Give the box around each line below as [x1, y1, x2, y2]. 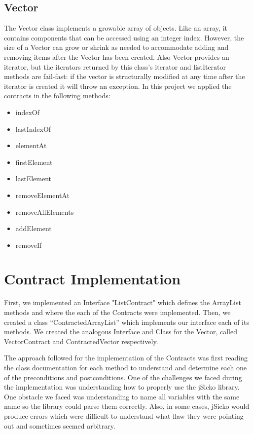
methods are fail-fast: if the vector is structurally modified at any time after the [4, 71, 245, 81]
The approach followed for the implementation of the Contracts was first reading [4, 353, 248, 363]
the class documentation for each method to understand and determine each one [4, 362, 247, 372]
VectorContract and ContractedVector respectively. [4, 336, 158, 346]
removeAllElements [15, 206, 74, 217]
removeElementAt [15, 190, 70, 200]
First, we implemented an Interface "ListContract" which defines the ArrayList [4, 297, 241, 308]
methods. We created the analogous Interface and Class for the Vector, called [4, 326, 237, 337]
